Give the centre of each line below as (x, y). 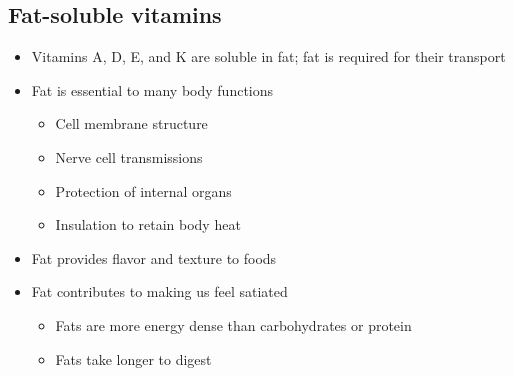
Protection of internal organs (143, 190)
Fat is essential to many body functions (152, 89)
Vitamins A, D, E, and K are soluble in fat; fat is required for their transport (268, 56)
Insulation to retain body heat (148, 224)
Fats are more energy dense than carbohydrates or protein (233, 324)
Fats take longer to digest (133, 358)
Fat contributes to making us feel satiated (159, 291)
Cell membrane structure (131, 123)
